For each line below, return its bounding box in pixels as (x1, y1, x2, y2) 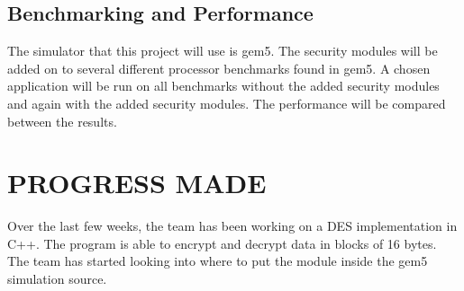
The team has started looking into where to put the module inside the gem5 (7, 251, 428, 270)
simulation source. (7, 269, 107, 288)
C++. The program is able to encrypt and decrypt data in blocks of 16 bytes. (7, 234, 437, 252)
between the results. (7, 111, 117, 130)
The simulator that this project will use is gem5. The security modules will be (7, 41, 438, 60)
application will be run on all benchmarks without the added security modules (7, 76, 440, 95)
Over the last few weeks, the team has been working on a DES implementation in (7, 216, 458, 235)
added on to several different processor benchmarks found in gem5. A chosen (7, 58, 431, 77)
